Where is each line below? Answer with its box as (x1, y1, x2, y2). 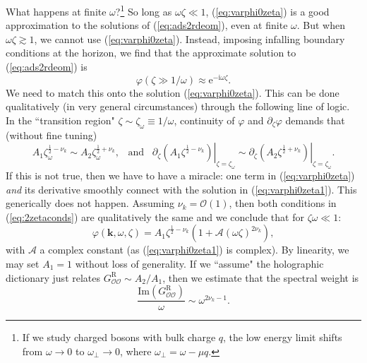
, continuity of (174, 112, 235, 127)
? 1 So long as (115, 2, 172, 18)
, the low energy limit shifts (223, 330, 342, 345)
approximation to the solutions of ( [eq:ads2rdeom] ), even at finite (6, 18, 288, 32)
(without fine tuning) (6, 127, 97, 142)
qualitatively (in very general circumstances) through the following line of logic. (6, 99, 350, 114)
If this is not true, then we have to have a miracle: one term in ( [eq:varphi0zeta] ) (6, 168, 355, 183)
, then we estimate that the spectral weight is (162, 270, 359, 285)
